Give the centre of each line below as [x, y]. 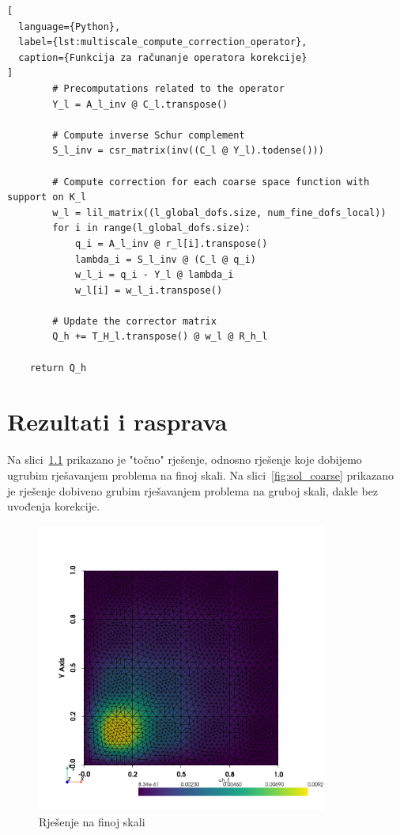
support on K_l [47, 197]
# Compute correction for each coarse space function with [211, 182]
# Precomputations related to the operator [168, 88]
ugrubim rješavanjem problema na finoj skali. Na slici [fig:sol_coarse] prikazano [201, 474]
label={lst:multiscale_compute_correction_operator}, [163, 42]
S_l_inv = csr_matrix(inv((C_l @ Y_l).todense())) [188, 151]
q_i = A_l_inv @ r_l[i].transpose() [171, 243]
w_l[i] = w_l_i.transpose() [149, 290]
